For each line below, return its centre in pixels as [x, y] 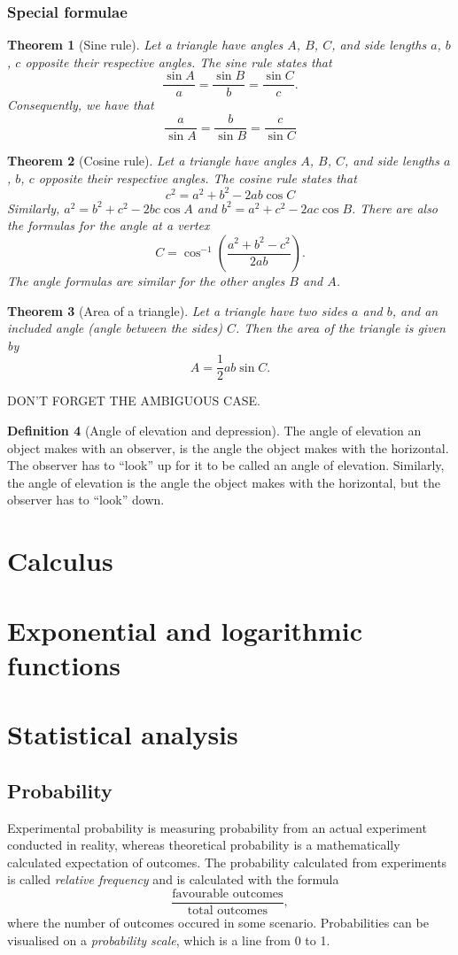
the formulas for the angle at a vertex [109, 225]
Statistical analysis [123, 734]
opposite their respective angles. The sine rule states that [179, 62]
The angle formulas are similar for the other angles [146, 281]
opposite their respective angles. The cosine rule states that [198, 177]
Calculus [60, 561]
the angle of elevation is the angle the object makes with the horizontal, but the [224, 482]
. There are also [395, 208]
